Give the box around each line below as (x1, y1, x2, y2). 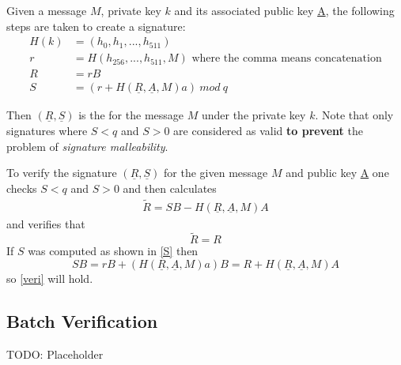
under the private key (201, 107, 306, 123)
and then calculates (123, 179, 217, 196)
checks (6, 179, 37, 196)
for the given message (164, 164, 268, 181)
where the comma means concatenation (191, 53, 382, 65)
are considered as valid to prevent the (173, 122, 363, 138)
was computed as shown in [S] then (28, 243, 199, 259)
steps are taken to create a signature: (6, 17, 186, 34)
